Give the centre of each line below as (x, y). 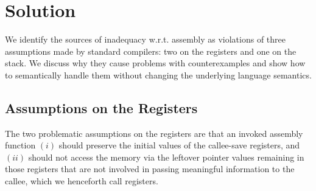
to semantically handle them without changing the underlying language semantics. (158, 75)
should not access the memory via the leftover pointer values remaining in (166, 157)
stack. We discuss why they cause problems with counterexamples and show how (155, 63)
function (20, 145)
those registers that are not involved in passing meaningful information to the (150, 169)
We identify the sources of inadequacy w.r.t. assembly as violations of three (146, 39)
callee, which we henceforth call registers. (82, 181)
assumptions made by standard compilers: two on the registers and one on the (151, 51)
